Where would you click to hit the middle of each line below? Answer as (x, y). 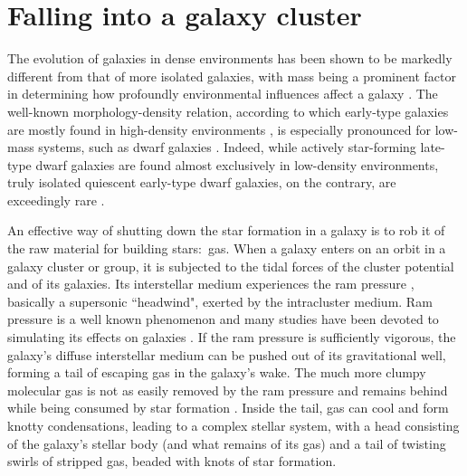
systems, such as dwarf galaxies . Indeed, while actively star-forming (227, 147)
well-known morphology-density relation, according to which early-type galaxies (228, 111)
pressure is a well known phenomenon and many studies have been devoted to (223, 319)
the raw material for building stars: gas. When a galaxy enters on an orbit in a (227, 248)
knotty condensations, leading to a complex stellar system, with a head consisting (233, 425)
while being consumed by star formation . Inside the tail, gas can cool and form (228, 408)
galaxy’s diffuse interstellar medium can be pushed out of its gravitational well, (227, 354)
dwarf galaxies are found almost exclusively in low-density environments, (237, 164)
